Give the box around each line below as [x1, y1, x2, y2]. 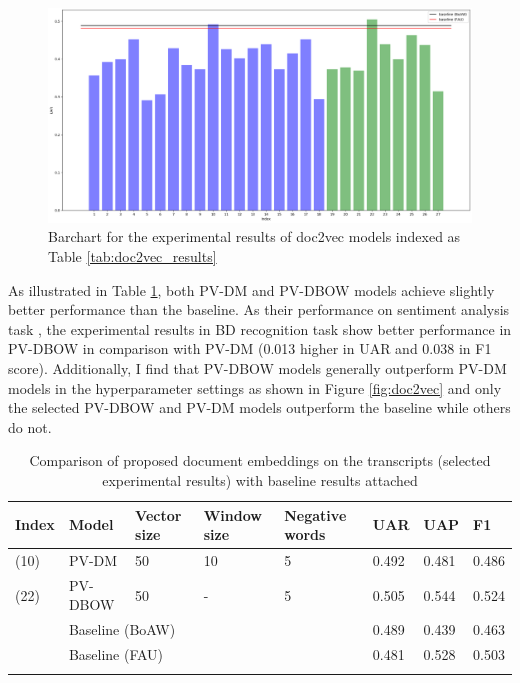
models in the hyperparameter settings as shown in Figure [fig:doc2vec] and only [8, 377, 502, 398]
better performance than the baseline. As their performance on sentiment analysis [8, 299, 510, 320]
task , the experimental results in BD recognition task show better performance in [8, 318, 512, 339]
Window [203, 504, 262, 525]
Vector [135, 504, 182, 525]
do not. [8, 416, 52, 437]
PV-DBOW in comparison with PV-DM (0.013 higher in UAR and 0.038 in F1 [8, 338, 492, 359]
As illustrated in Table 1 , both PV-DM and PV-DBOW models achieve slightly [8, 279, 495, 300]
